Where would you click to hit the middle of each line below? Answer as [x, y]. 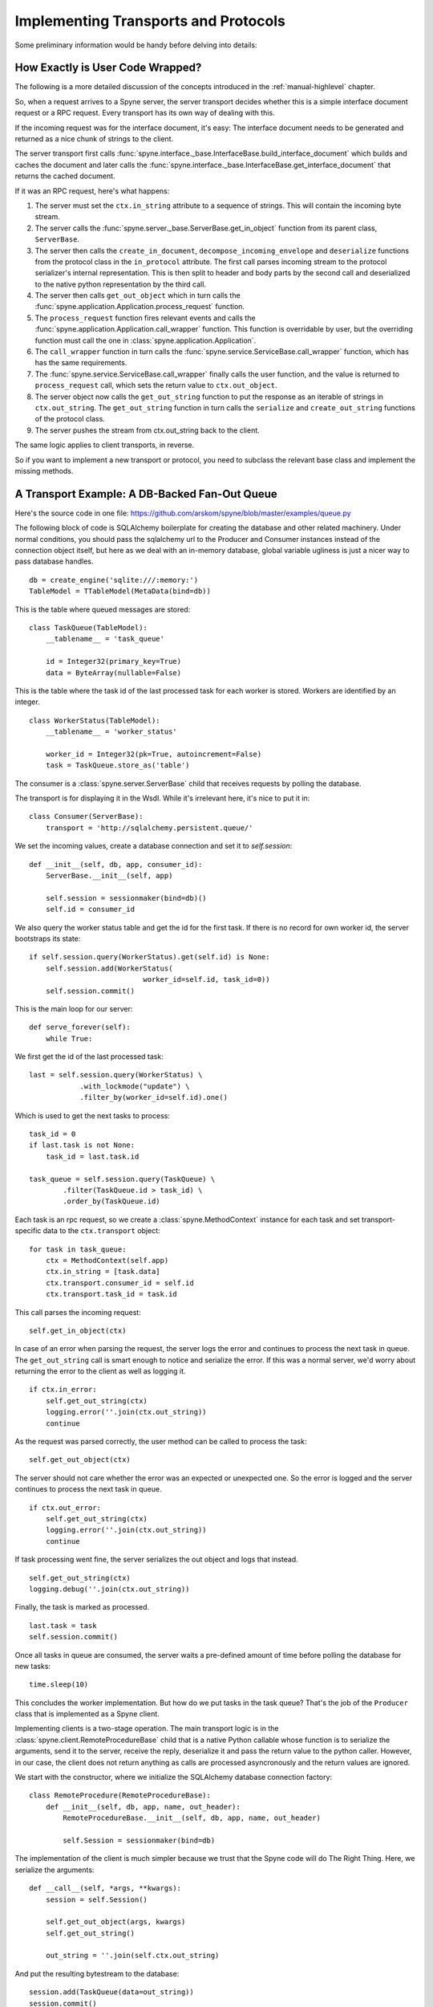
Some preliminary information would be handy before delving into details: [136, 45]
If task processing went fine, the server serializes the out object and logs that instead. [156, 1559]
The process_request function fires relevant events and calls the [145, 318]
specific [28, 1231]
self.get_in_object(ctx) [78, 1330]
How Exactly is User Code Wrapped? [108, 68]
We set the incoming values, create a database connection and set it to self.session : [154, 846]
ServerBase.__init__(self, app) [109, 876]
